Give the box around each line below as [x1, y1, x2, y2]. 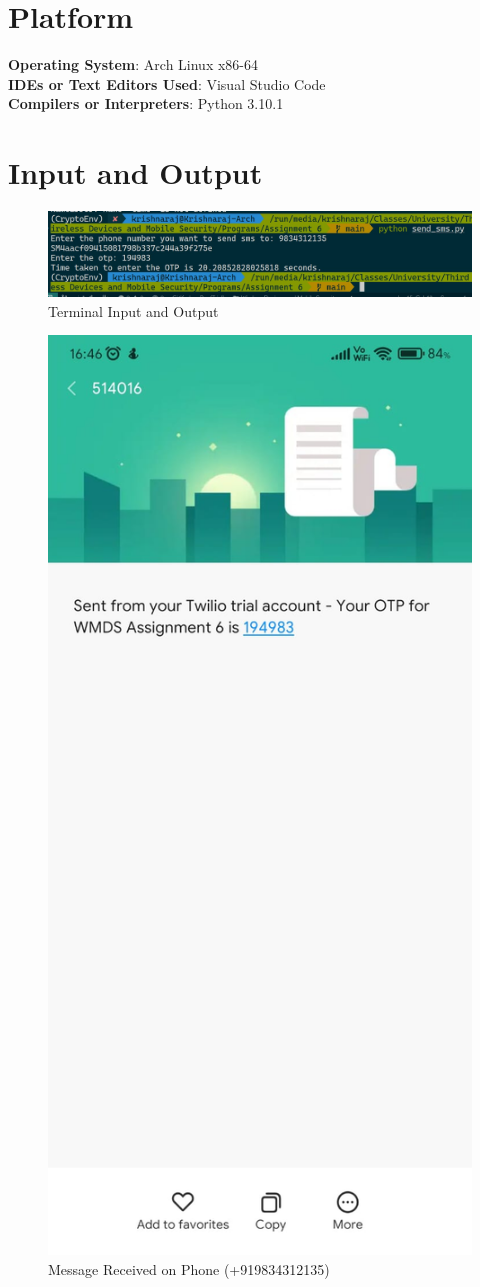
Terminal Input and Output [48, 300, 219, 321]
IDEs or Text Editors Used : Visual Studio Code [8, 73, 326, 94]
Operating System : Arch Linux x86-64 [8, 54, 259, 75]
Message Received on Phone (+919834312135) [48, 1258, 330, 1279]
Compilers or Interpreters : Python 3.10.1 [8, 93, 284, 114]
